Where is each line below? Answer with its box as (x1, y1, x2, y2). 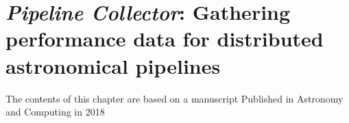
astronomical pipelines (5, 51, 221, 79)
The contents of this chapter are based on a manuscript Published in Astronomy (5, 91, 344, 105)
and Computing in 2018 (5, 105, 105, 119)
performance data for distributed (5, 25, 324, 53)
